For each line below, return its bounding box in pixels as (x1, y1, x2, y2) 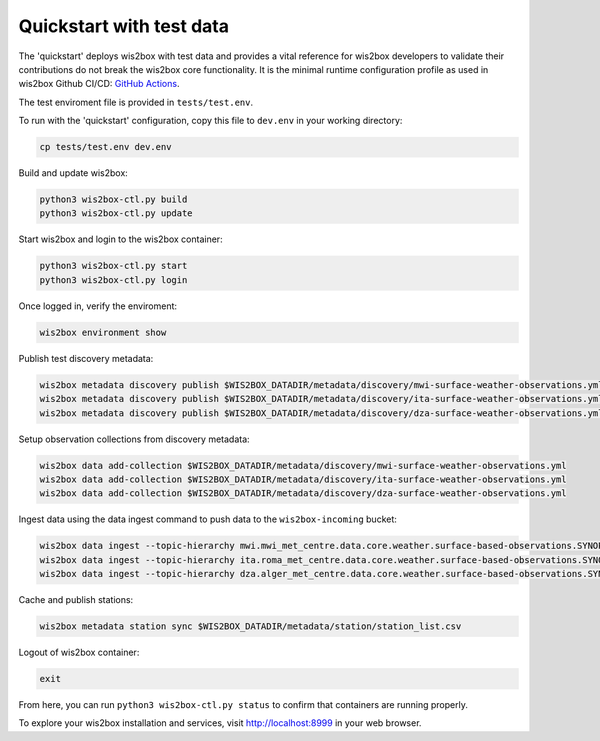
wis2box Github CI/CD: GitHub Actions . (18, 78, 180, 90)
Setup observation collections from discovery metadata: (18, 433, 250, 445)
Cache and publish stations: (18, 594, 134, 606)
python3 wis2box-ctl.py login (39, 274, 188, 285)
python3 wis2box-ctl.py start (39, 260, 188, 272)
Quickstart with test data (18, 15, 230, 37)
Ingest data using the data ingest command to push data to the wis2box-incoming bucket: (18, 513, 397, 525)
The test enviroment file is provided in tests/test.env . (18, 96, 254, 108)
